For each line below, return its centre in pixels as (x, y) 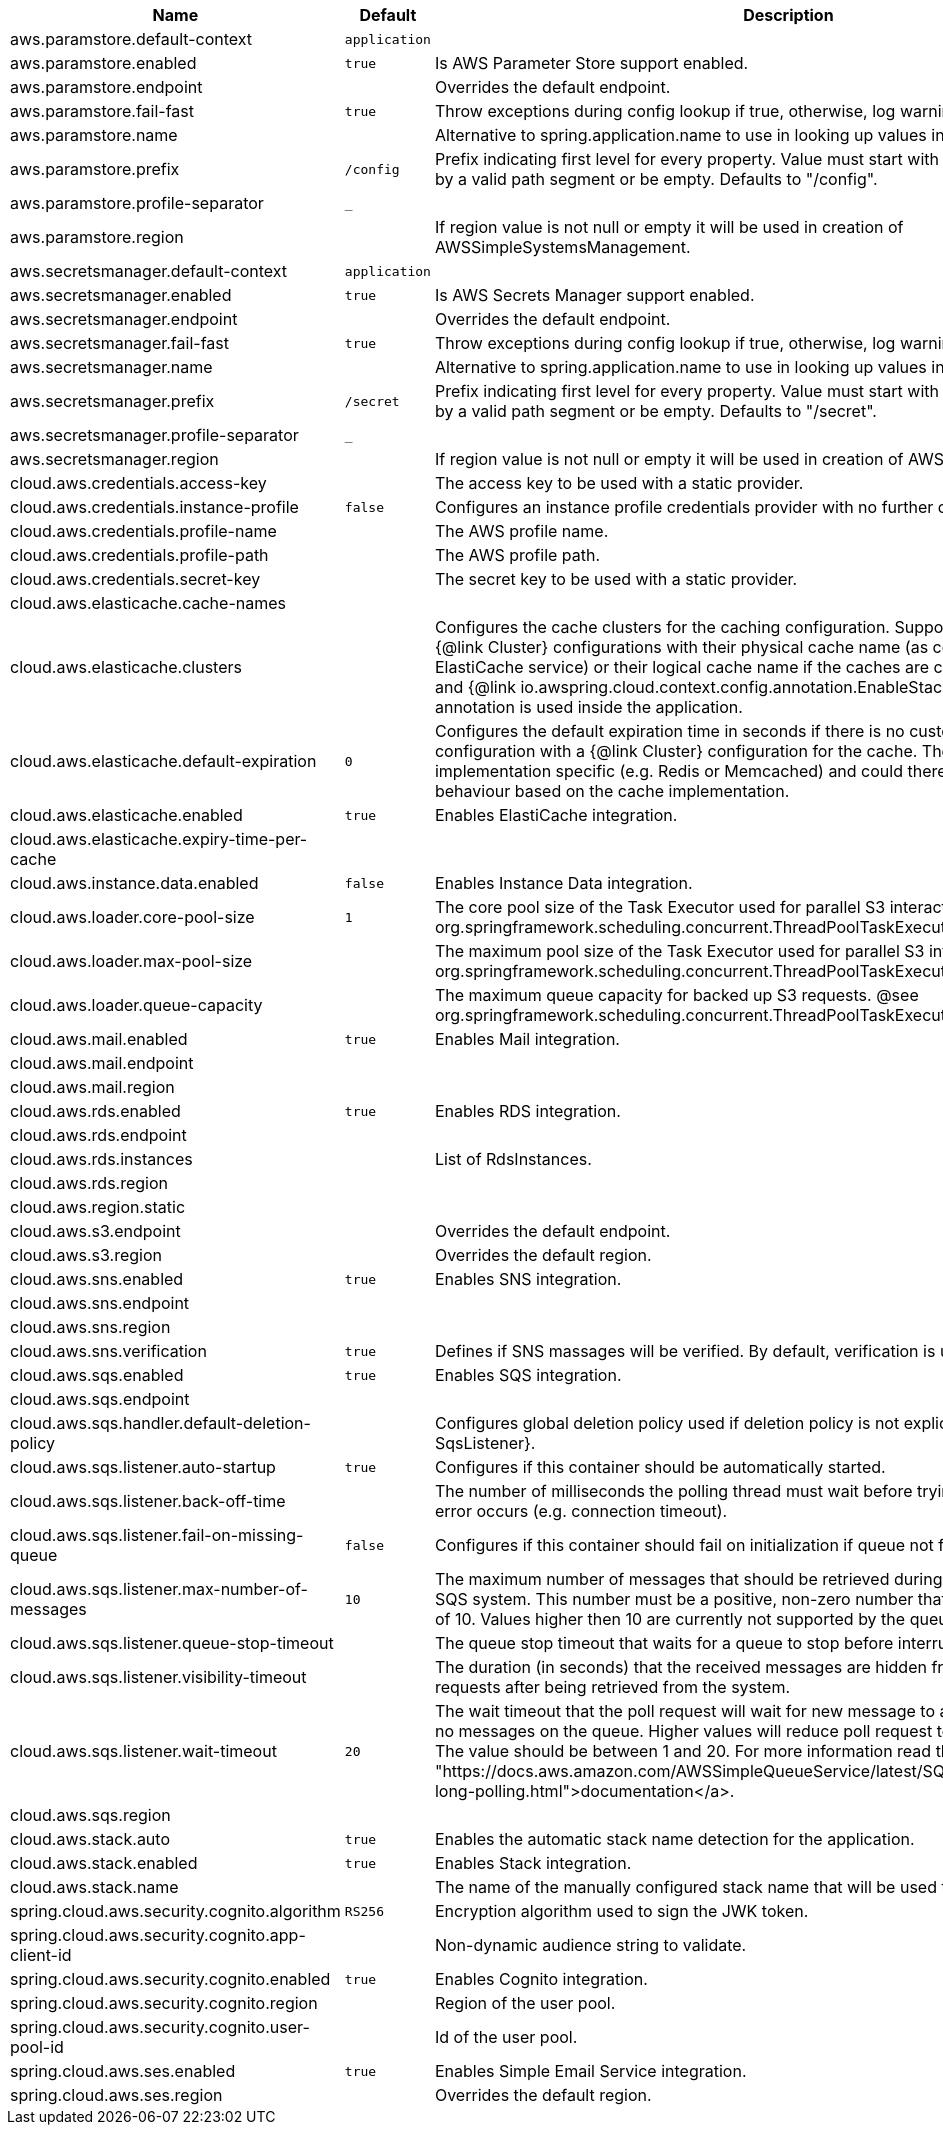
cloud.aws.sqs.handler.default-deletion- (160, 1423)
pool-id (37, 2047)
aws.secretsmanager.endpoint (124, 319)
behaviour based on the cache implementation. (612, 791)
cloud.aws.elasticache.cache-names (148, 603)
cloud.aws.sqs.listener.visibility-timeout (158, 1677)
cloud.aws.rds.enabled (95, 1111)
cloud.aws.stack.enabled (104, 1863)
